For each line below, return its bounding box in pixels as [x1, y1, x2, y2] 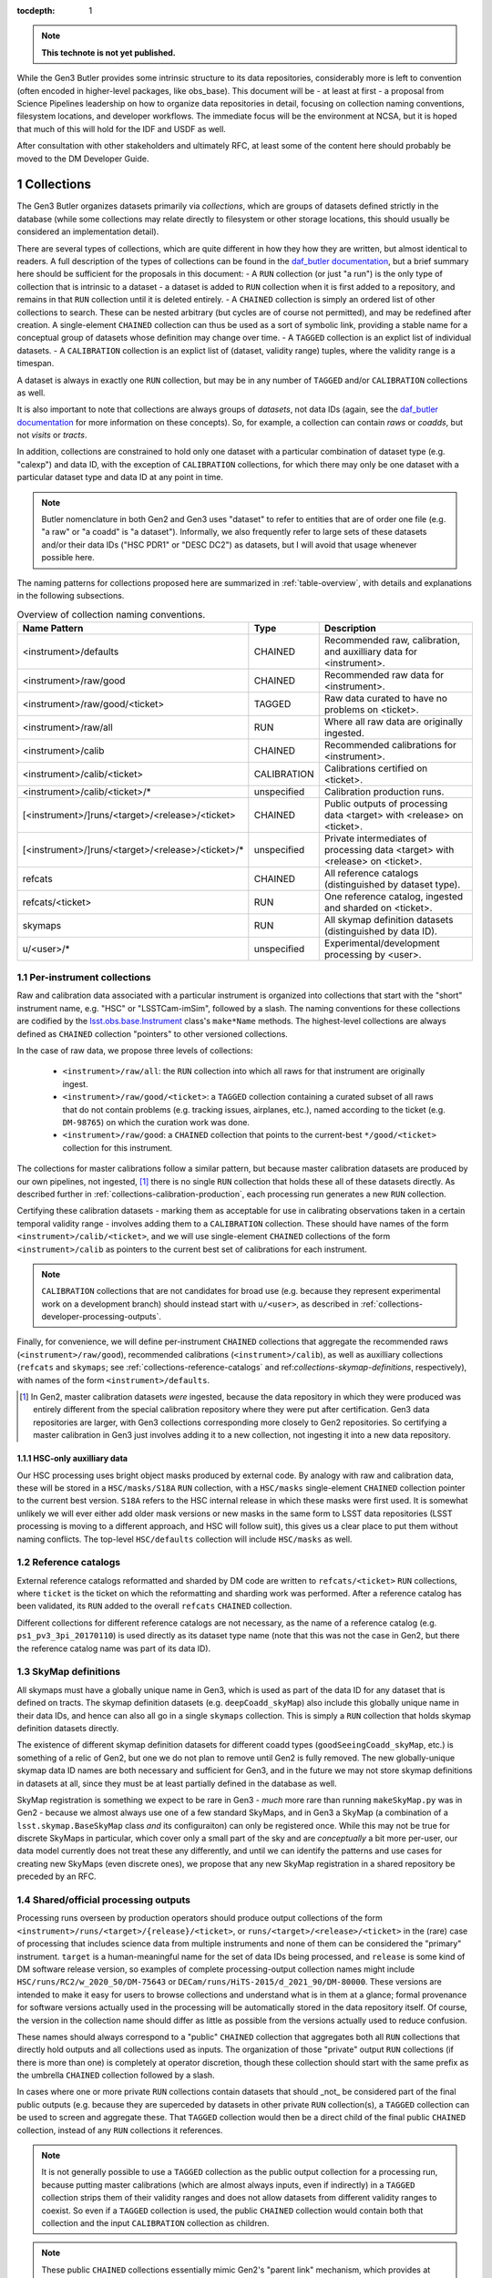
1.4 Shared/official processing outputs [16, 1893, 191, 1906]
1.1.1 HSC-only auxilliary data [16, 1453, 128, 1464]
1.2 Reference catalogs [16, 1556, 121, 1569]
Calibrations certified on [323, 762, 428, 775]
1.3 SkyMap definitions [16, 1666, 121, 1678]
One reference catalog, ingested [323, 889, 464, 902]
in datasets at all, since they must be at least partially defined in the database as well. [16, 1778, 337, 1789]
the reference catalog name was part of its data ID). [16, 1643, 211, 1654]
